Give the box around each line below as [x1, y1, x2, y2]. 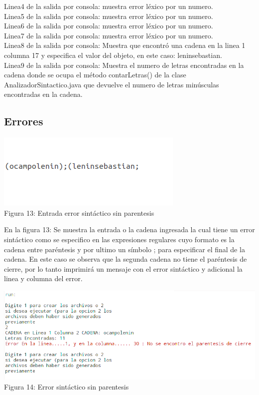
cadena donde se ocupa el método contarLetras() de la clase [4, 69, 186, 80]
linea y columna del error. [4, 273, 83, 284]
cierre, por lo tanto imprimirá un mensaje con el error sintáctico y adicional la [4, 263, 243, 274]
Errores [4, 113, 43, 129]
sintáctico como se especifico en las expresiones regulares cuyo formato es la [4, 234, 235, 244]
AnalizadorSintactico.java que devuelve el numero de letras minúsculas [4, 79, 219, 89]
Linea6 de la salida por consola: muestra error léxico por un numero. [4, 20, 213, 31]
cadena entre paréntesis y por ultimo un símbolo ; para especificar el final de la [4, 244, 245, 254]
